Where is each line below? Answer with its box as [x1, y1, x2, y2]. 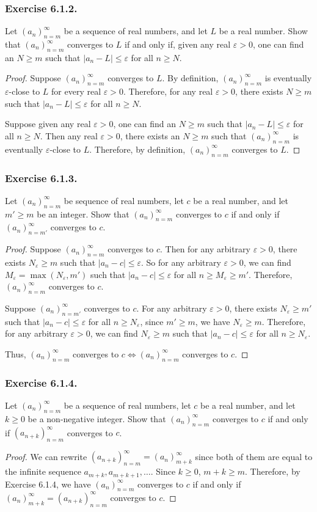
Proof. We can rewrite [5, 450, 87, 463]
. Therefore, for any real [123, 85, 213, 98]
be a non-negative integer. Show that [27, 412, 166, 425]
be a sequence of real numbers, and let [64, 24, 208, 37]
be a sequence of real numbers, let [64, 398, 191, 411]
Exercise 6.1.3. [5, 170, 78, 185]
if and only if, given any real [125, 38, 231, 51]
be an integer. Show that [37, 207, 129, 220]
